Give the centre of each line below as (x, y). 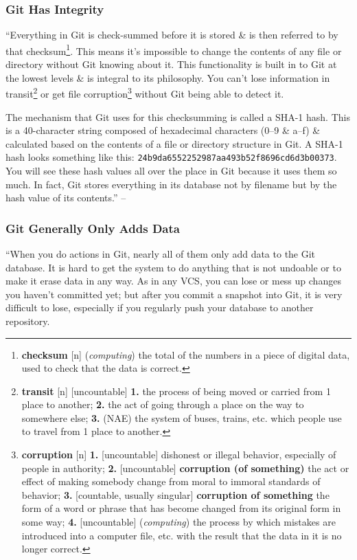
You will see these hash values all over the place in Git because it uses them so (171, 170)
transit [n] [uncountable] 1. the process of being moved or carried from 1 (176, 391)
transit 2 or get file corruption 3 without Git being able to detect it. (145, 92)
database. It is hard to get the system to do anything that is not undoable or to (173, 267)
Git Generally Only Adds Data (93, 228)
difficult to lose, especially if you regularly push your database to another (160, 307)
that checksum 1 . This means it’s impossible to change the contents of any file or (174, 49)
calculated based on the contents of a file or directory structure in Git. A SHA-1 (174, 143)
